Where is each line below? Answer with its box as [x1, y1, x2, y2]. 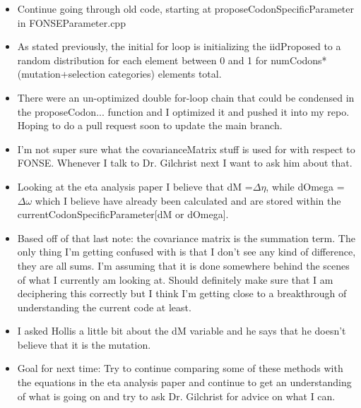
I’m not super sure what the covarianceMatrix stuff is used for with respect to [17, 141, 355, 156]
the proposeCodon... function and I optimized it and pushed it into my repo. [17, 104, 350, 119]
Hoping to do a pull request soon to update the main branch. [17, 118, 283, 133]
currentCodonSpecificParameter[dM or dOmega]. [17, 207, 229, 222]
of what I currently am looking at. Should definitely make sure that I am [17, 272, 333, 287]
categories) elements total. [108, 66, 222, 81]
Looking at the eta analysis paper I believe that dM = [17, 179, 253, 193]
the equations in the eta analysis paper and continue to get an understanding [17, 375, 352, 390]
